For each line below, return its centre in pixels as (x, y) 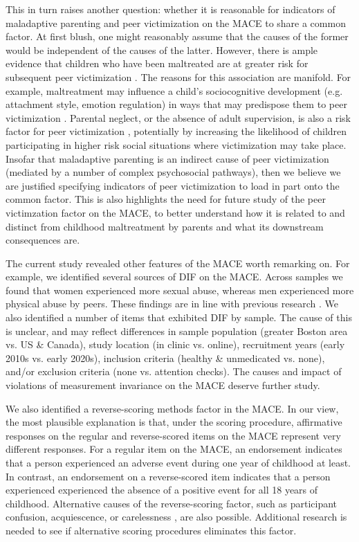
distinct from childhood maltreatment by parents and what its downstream (165, 226)
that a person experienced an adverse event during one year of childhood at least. (178, 462)
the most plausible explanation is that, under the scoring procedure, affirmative (174, 422)
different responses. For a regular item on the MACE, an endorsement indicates (174, 449)
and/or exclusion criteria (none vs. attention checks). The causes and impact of (174, 371)
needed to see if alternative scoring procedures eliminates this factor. (151, 530)
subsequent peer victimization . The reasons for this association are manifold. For (178, 76)
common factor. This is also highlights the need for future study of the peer (166, 199)
